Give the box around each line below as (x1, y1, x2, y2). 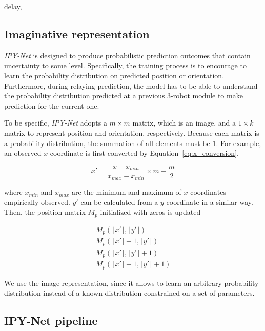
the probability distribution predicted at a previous (4, 90, 165, 101)
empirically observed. (4, 196, 70, 207)
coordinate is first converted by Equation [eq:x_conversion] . (50, 148, 239, 158)
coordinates (190, 187, 226, 197)
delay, (4, 1, 22, 11)
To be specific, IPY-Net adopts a (4, 117, 107, 128)
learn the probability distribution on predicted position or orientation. (4, 70, 225, 80)
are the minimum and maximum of (71, 187, 181, 197)
